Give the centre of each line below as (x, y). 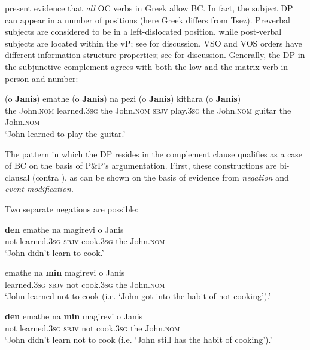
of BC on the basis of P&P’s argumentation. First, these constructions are (141, 165)
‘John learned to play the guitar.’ (65, 133)
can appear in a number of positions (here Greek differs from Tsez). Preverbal (148, 19)
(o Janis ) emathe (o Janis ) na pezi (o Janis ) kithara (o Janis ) (123, 98)
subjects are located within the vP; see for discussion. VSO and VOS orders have (154, 43)
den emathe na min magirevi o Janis (74, 316)
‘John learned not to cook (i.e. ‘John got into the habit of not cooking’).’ (138, 296)
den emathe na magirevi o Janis (64, 229)
